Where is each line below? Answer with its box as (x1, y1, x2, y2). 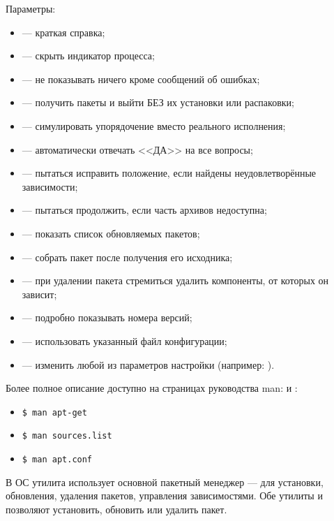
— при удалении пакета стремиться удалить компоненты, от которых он (22, 273, 329, 288)
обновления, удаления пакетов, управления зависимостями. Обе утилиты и (6, 488, 323, 503)
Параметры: (6, 1, 56, 15)
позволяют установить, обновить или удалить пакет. (6, 501, 227, 516)
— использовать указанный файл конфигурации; (22, 333, 227, 348)
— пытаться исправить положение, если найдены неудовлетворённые (22, 166, 317, 180)
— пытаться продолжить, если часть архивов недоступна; (22, 203, 267, 217)
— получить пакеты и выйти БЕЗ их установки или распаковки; (22, 95, 294, 110)
